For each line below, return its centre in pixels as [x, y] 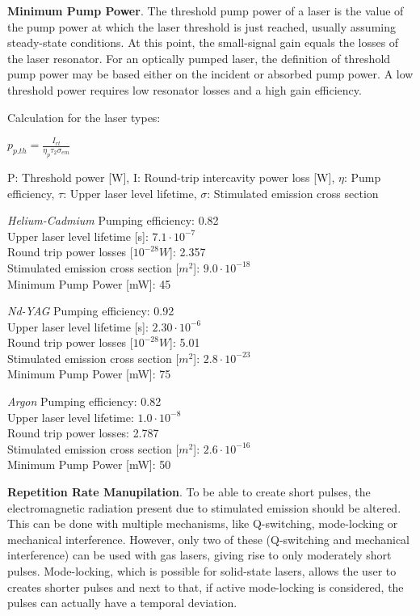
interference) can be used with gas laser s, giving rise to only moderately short [199, 555]
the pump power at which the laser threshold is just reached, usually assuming [202, 26]
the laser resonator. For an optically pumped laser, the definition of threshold [199, 58]
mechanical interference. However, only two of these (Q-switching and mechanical [208, 539]
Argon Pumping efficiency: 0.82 [84, 401]
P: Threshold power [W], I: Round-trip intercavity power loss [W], [171, 177]
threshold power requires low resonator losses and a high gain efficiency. [185, 89]
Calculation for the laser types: [84, 117]
